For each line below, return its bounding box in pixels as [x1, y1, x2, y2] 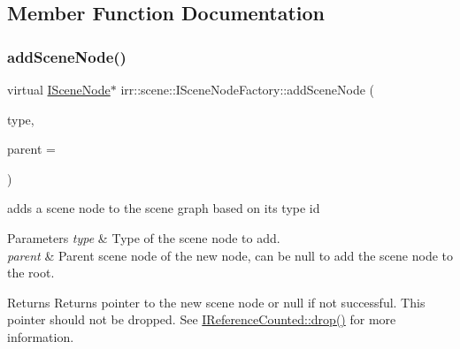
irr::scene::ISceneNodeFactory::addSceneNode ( [120, 80, 375, 98]
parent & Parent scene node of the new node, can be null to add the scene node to [7, 246, 453, 264]
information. [7, 327, 74, 345]
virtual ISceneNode [7, 80, 111, 98]
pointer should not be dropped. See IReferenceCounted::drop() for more [7, 310, 396, 329]
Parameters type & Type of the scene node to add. [7, 228, 280, 247]
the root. [7, 263, 55, 282]
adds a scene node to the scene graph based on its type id [7, 199, 320, 217]
